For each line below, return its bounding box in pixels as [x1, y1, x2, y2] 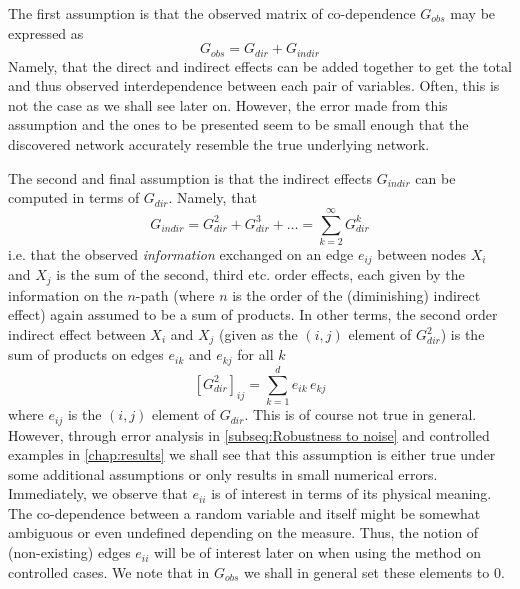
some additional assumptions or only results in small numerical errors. [8, 463, 438, 484]
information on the [8, 284, 123, 305]
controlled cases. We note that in [8, 561, 210, 582]
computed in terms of [8, 187, 140, 208]
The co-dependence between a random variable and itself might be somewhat [8, 502, 481, 523]
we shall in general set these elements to [243, 561, 490, 582]
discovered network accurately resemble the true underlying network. [8, 134, 430, 155]
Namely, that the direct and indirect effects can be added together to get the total [8, 55, 512, 76]
